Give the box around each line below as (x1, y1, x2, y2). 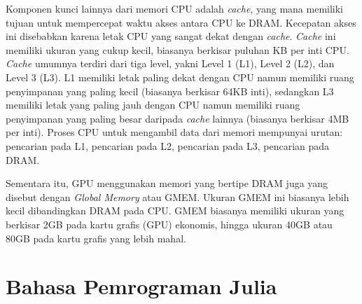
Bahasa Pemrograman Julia (6, 272, 277, 300)
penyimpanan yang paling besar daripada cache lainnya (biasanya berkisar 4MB (6, 111, 349, 125)
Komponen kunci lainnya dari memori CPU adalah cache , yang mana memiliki (6, 1, 343, 15)
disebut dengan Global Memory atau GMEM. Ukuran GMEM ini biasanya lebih (6, 189, 349, 204)
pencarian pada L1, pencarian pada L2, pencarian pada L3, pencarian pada (6, 138, 330, 153)
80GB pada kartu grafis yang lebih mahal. (6, 230, 186, 245)
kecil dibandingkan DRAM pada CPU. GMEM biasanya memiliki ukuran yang (6, 203, 344, 218)
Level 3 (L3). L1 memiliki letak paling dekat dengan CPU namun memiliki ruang (6, 69, 354, 84)
